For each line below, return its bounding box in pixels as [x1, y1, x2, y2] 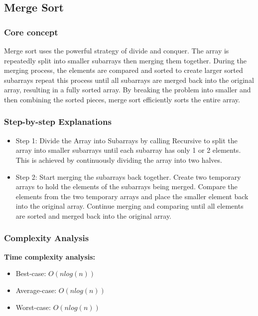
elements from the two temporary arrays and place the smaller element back [15, 191, 249, 201]
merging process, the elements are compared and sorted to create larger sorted [4, 65, 243, 75]
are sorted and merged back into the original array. [15, 210, 172, 221]
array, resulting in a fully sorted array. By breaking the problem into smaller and [4, 84, 251, 95]
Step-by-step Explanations [4, 115, 112, 128]
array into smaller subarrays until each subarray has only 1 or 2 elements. [15, 145, 241, 155]
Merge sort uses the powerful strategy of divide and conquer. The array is [4, 45, 229, 55]
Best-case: [15, 268, 46, 279]
